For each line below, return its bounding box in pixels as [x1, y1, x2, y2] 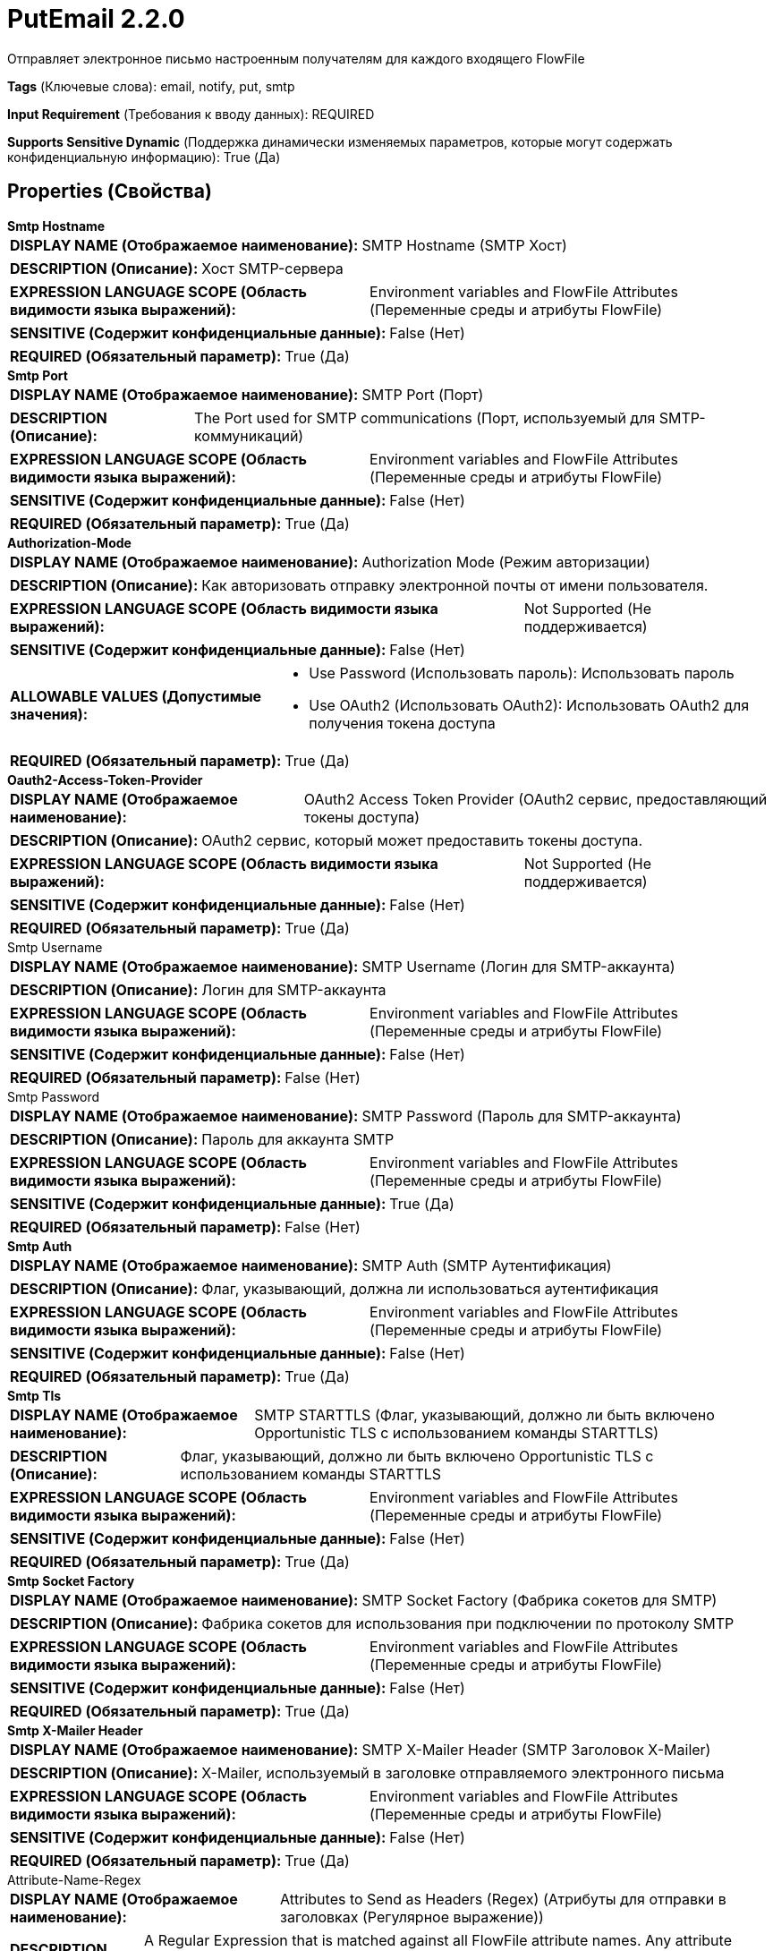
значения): [10, 704, 89, 723]
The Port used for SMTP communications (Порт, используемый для [194, 408, 656, 427]
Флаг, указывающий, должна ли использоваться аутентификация [201, 1279, 658, 1298]
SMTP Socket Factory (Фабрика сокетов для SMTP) [361, 1590, 718, 1609]
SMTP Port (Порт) [361, 385, 484, 404]
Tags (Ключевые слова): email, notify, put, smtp [7, 78, 295, 94]
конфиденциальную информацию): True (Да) [7, 149, 281, 165]
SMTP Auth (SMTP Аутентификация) [361, 1256, 612, 1274]
